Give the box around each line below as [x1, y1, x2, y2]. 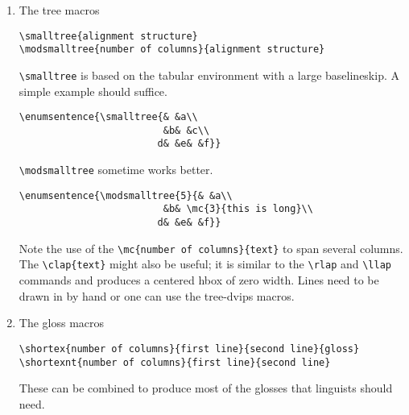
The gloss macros [19, 314, 105, 331]
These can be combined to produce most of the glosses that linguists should [19, 380, 393, 396]
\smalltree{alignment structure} [19, 30, 198, 42]
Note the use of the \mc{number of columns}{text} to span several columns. [19, 239, 403, 256]
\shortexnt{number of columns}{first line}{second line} [19, 356, 331, 368]
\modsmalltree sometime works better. [19, 161, 213, 178]
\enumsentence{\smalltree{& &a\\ [19, 111, 198, 123]
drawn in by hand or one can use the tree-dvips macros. [19, 287, 295, 304]
